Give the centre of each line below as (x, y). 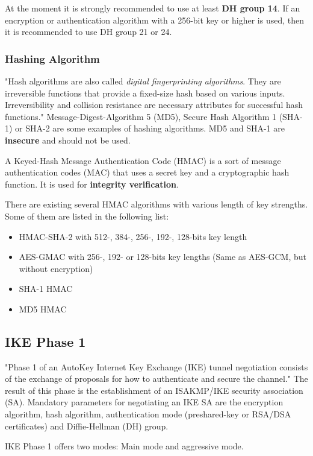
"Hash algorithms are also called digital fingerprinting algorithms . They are (143, 81)
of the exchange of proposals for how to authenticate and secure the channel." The (156, 378)
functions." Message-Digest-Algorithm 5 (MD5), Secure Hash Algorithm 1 (141, 116)
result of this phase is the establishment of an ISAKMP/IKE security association (154, 390)
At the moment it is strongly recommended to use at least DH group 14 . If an (153, 8)
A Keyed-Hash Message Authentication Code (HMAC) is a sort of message (143, 160)
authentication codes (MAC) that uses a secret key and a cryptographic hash (147, 172)
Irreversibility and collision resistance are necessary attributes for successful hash (154, 105)
